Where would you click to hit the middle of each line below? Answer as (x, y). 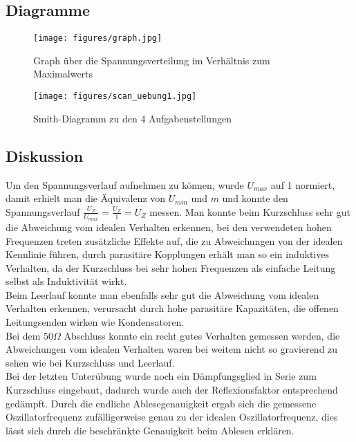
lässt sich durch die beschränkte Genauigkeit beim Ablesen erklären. (150, 430)
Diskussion (45, 155)
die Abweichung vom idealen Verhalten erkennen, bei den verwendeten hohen (169, 227)
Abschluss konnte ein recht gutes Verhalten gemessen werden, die (202, 335)
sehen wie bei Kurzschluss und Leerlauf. (90, 362)
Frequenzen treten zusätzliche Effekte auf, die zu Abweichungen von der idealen (174, 240)
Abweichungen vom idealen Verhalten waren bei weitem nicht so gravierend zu (172, 349)
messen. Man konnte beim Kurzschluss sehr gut (250, 211)
